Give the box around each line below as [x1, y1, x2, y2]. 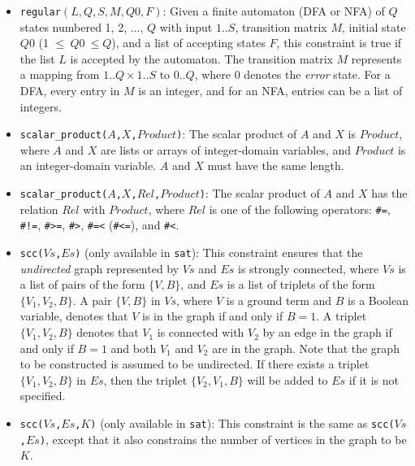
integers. [19, 98, 62, 115]
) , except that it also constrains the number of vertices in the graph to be [39, 430, 407, 447]
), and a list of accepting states [111, 34, 266, 51]
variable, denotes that [19, 307, 128, 324]
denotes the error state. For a [244, 66, 391, 83]
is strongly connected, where [238, 259, 379, 277]
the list [19, 50, 55, 67]
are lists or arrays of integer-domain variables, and [100, 141, 352, 158]
